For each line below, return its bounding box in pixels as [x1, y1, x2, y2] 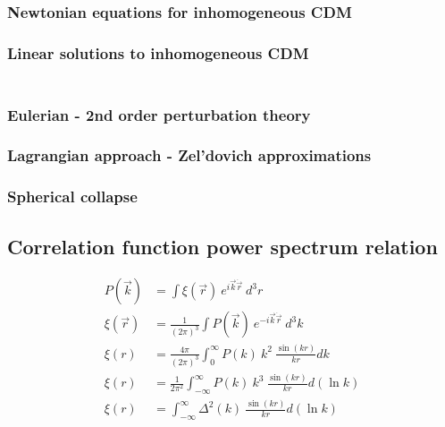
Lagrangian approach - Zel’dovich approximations [7, 144, 372, 167]
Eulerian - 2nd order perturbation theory [7, 103, 311, 125]
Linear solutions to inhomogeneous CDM [7, 41, 309, 64]
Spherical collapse [7, 185, 138, 208]
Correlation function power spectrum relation [7, 232, 438, 260]
